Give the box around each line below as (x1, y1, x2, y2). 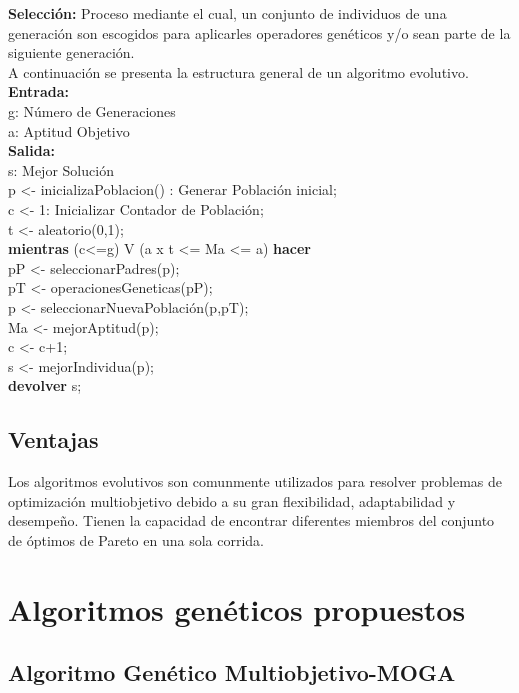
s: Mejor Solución (8, 159, 114, 180)
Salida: (8, 140, 55, 161)
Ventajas (8, 424, 99, 455)
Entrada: (8, 81, 70, 102)
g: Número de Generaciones (8, 100, 176, 121)
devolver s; (8, 375, 82, 396)
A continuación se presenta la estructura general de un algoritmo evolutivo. (8, 61, 469, 82)
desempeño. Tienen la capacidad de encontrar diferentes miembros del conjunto (8, 510, 495, 531)
